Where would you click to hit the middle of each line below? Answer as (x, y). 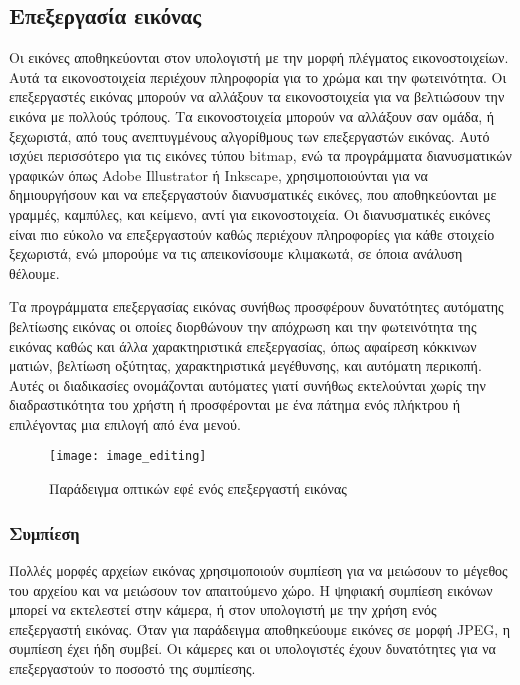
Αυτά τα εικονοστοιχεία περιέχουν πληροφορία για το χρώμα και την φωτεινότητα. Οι (258, 76)
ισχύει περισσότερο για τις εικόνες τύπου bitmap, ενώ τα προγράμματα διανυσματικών (260, 155)
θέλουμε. (34, 272)
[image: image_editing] (128, 456)
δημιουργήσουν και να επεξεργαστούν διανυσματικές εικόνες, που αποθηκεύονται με (253, 194)
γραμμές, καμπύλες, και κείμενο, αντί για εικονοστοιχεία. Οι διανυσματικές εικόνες (250, 213)
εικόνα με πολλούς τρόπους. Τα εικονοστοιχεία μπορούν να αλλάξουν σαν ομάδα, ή (252, 115)
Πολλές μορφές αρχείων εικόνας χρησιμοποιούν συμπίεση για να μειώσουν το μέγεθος (258, 569)
